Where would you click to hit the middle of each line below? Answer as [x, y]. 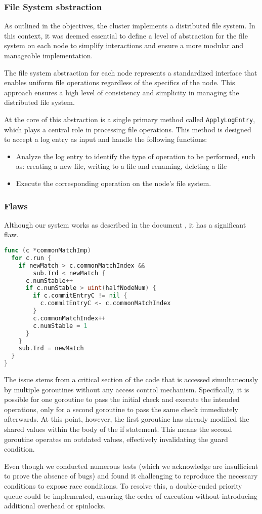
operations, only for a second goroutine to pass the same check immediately [121, 409]
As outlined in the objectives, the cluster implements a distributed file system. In [130, 26]
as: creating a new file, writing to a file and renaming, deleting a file [121, 166]
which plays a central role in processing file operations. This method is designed [128, 129]
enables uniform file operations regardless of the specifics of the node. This [120, 82]
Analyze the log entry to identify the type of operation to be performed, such [136, 156]
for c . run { [31, 258]
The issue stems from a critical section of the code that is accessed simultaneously [131, 379]
